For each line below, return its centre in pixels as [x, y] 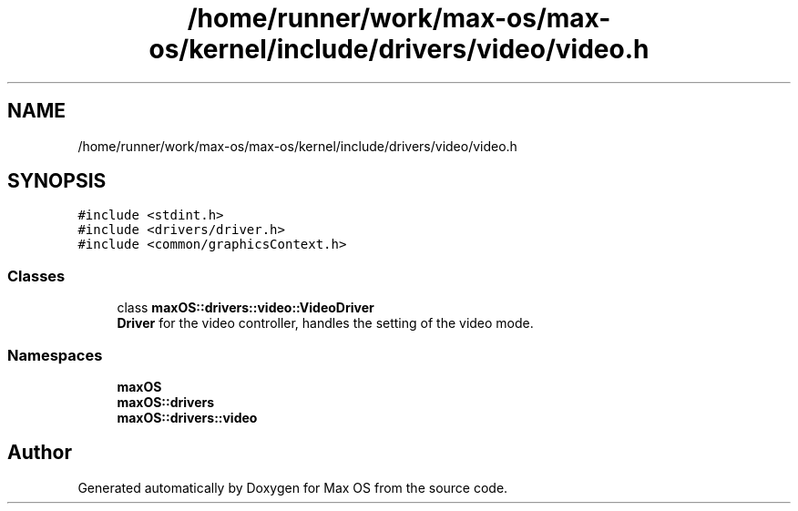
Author [40, 453]
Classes [36, 276]
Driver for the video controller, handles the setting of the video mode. [325, 323]
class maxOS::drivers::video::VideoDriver [246, 308]
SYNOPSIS [57, 181]
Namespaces [55, 355]
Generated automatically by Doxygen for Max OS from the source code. [293, 487]
